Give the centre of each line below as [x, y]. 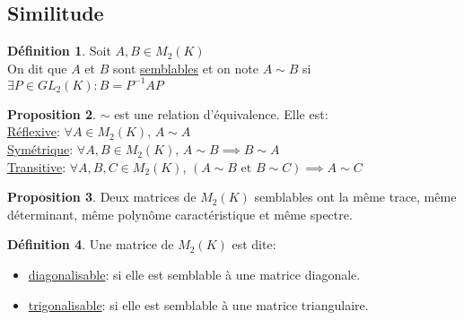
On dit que [37, 68]
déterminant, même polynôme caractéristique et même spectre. [180, 214]
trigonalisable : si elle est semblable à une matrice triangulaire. [198, 304]
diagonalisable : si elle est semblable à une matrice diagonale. [194, 275]
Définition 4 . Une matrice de [91, 244]
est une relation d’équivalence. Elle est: [221, 113]
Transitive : [37, 166]
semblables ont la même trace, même [355, 197]
